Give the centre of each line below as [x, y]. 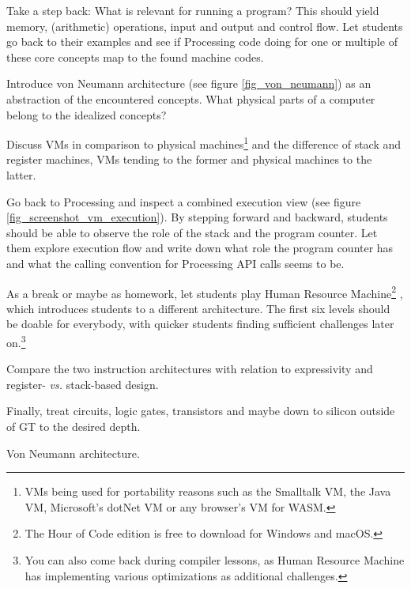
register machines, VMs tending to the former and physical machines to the [189, 159]
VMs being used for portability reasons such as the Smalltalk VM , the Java [208, 491]
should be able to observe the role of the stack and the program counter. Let [192, 232]
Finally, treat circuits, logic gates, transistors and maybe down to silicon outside [201, 411]
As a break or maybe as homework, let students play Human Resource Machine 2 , [205, 292]
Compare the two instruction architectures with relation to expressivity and [190, 369]
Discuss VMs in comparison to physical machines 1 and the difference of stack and [204, 143]
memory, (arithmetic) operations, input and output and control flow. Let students [205, 26]
